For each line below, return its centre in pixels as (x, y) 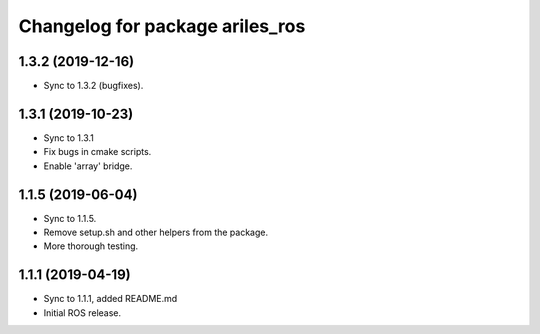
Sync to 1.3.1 (69, 137)
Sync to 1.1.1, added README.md (110, 299)
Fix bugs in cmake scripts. (97, 152)
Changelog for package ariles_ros (162, 26)
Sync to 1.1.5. (70, 218)
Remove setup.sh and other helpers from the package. (156, 232)
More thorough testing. (91, 246)
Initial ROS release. (82, 312)
